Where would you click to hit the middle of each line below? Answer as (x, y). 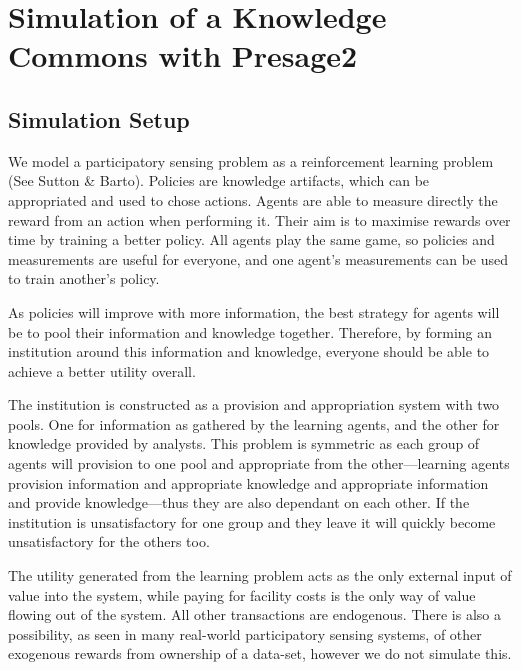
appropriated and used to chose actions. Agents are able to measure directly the (253, 199)
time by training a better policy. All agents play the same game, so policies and (251, 239)
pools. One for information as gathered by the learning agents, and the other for (254, 423)
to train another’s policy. (84, 278)
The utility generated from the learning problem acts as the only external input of (260, 575)
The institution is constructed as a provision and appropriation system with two (254, 404)
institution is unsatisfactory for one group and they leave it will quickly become (252, 521)
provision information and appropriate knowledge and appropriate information (248, 482)
